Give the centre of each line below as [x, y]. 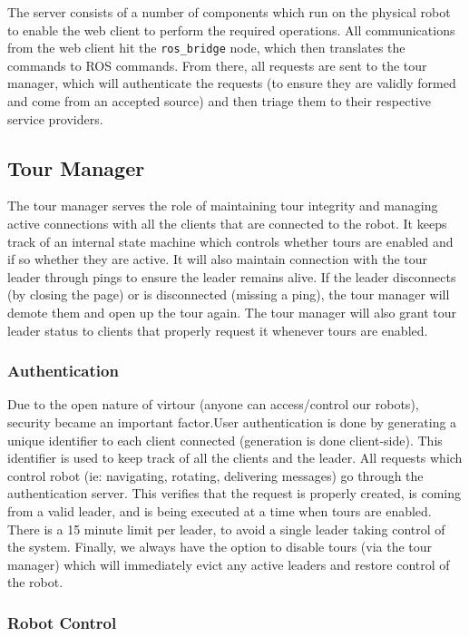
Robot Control [62, 622]
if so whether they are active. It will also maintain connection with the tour [218, 259]
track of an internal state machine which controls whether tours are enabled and [230, 241]
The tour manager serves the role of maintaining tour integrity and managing [223, 206]
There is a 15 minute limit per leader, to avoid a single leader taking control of [226, 529]
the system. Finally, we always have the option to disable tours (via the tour [220, 547]
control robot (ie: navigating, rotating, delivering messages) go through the [215, 475]
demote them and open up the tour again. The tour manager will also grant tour [232, 312]
